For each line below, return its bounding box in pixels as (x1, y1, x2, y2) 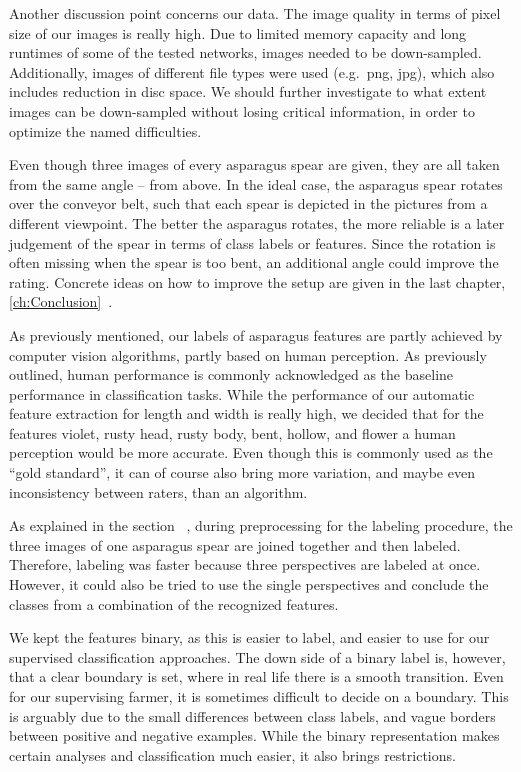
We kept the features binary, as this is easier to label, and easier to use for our (9, 627, 490, 648)
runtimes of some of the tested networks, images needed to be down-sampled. (9, 42, 482, 63)
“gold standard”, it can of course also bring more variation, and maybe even (9, 462, 475, 483)
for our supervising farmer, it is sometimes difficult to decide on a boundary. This (9, 686, 509, 706)
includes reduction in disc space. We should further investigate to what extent (9, 81, 487, 102)
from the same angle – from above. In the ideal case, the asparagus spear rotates (9, 173, 503, 194)
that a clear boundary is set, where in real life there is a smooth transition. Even (9, 666, 504, 687)
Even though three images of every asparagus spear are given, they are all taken (9, 154, 500, 175)
